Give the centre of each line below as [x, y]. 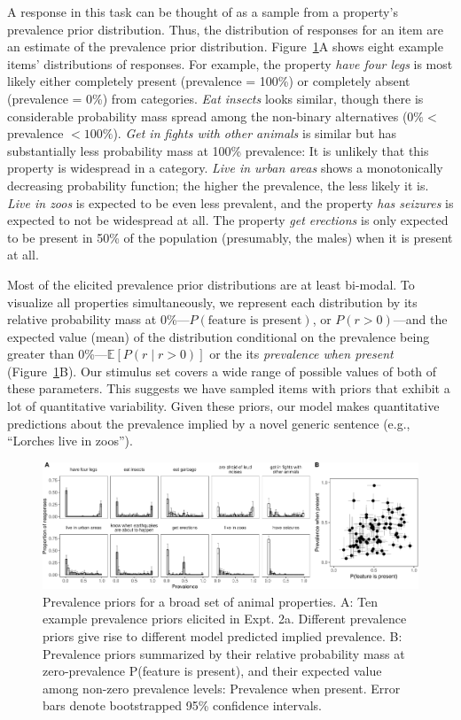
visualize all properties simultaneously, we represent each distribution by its [212, 302]
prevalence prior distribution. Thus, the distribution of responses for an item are [225, 29]
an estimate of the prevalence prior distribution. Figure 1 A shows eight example [225, 46]
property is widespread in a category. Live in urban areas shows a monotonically [225, 168]
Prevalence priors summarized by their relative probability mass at [224, 653]
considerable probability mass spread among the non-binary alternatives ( [207, 116]
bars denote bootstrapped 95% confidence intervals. [182, 705]
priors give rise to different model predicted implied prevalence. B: [223, 636]
